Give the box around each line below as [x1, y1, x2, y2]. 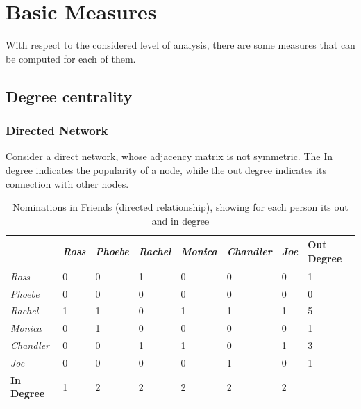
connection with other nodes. [6, 176, 129, 191]
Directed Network [6, 122, 108, 139]
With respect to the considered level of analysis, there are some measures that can [6, 38, 355, 52]
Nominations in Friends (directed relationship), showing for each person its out [12, 200, 349, 214]
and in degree [151, 213, 210, 227]
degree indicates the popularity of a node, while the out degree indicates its [6, 162, 326, 177]
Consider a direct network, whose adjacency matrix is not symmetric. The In [6, 149, 333, 163]
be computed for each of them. [6, 51, 136, 65]
